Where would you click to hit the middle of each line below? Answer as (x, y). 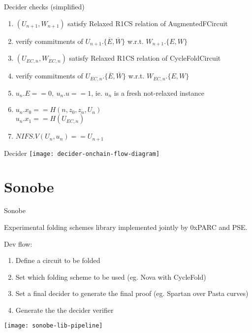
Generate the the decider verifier (64, 310)
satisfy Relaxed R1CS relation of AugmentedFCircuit (148, 23)
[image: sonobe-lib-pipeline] (53, 326)
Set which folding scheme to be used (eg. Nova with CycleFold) (111, 277)
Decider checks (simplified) (44, 6)
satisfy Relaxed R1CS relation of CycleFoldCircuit (145, 58)
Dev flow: (18, 243)
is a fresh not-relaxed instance (159, 92)
